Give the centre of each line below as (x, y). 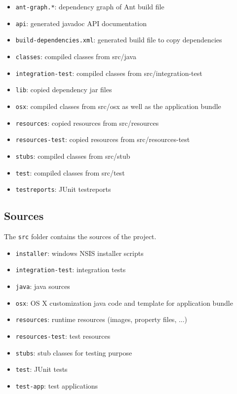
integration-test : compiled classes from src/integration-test (109, 73)
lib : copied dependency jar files (64, 90)
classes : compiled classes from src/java (76, 56)
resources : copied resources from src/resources (87, 123)
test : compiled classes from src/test (70, 172)
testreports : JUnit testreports (63, 189)
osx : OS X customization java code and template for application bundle (124, 303)
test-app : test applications (57, 385)
